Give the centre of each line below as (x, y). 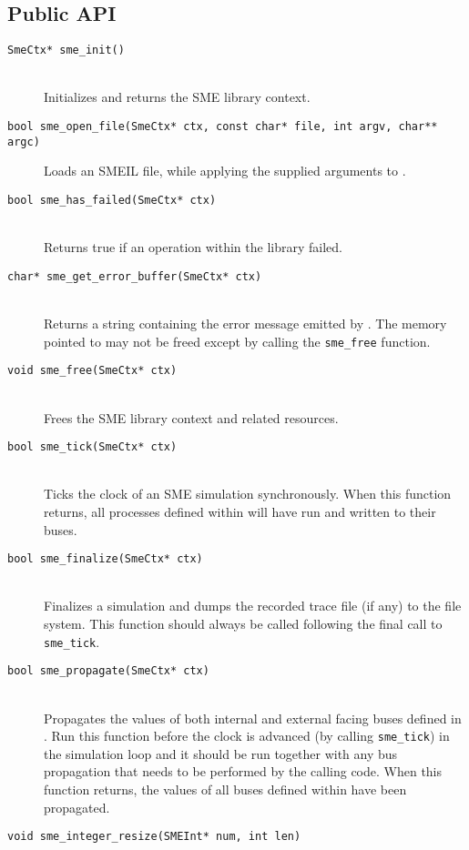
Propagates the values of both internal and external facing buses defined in (253, 718)
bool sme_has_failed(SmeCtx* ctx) (112, 200)
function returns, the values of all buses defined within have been (225, 789)
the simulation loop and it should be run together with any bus (221, 753)
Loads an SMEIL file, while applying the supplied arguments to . (225, 171)
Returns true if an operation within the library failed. (193, 247)
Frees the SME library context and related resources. (191, 417)
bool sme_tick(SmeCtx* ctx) (92, 447)
